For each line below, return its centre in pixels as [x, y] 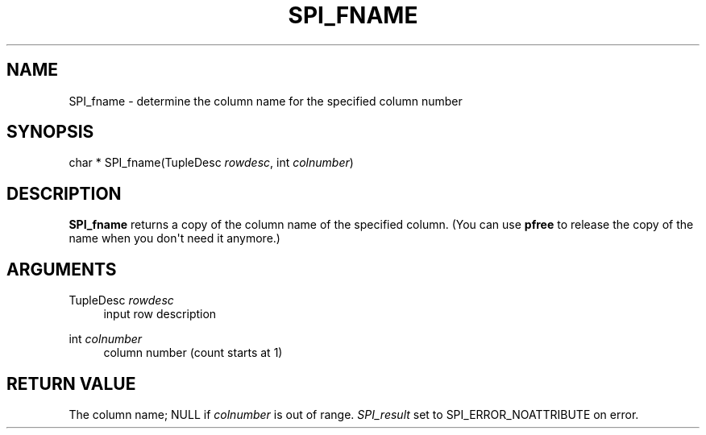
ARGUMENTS [62, 269]
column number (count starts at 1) [193, 353]
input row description [160, 314]
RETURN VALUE [71, 383]
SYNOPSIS [50, 132]
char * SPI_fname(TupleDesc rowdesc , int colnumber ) [211, 163]
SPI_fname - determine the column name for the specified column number [266, 101]
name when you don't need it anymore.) [174, 238]
